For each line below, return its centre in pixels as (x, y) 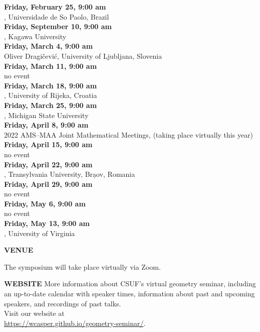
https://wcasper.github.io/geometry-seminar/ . (75, 323)
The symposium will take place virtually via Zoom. (82, 266)
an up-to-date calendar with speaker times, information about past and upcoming (129, 294)
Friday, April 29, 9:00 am (48, 184)
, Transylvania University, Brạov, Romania (70, 174)
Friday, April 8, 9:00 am (46, 125)
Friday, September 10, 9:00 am (58, 26)
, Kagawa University (35, 36)
